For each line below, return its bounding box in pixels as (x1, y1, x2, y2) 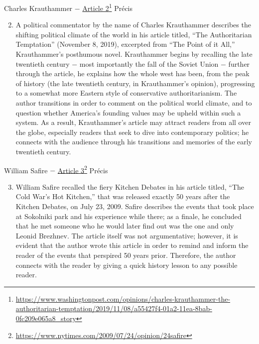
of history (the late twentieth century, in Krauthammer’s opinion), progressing (15, 78, 255, 88)
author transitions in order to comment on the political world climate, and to (15, 98, 252, 108)
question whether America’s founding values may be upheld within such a (15, 107, 241, 117)
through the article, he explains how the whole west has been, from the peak (15, 68, 250, 79)
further (228, 58, 250, 69)
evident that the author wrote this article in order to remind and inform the (15, 240, 249, 250)
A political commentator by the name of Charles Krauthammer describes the (15, 19, 251, 30)
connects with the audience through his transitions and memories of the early (15, 136, 253, 147)
